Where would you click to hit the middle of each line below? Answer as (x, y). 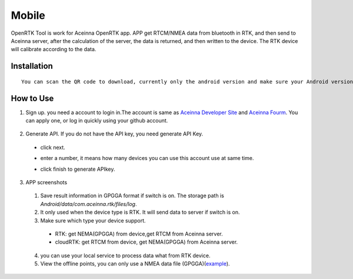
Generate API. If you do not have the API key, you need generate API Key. (114, 134)
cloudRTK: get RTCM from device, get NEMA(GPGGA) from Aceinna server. (146, 242)
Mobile (28, 15)
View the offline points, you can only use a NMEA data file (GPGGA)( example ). (135, 264)
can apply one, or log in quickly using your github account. (97, 121)
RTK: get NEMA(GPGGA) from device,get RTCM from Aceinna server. (139, 234)
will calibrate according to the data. (54, 49)
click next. (53, 147)
